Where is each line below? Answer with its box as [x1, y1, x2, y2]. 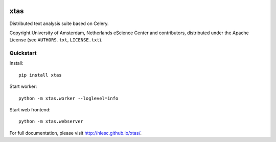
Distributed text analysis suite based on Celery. [9, 20, 109, 27]
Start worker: [9, 83, 37, 89]
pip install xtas [18, 72, 62, 78]
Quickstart [9, 50, 37, 57]
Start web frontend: [9, 107, 51, 112]
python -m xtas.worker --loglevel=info [18, 95, 119, 101]
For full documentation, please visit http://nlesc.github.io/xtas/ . [9, 130, 142, 136]
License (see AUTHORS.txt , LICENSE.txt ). [9, 37, 103, 43]
